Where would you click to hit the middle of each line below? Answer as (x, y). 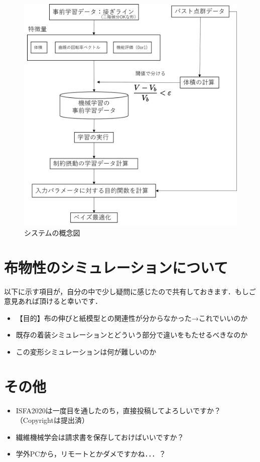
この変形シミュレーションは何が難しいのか (86, 351)
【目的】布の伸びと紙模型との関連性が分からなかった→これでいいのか (132, 318)
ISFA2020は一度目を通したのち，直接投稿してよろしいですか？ (118, 410)
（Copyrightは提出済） (52, 420)
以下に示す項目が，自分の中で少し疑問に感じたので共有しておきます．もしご (130, 291)
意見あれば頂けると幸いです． (53, 301)
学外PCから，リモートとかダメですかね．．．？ (91, 454)
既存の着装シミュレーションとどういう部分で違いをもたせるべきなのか (132, 335)
